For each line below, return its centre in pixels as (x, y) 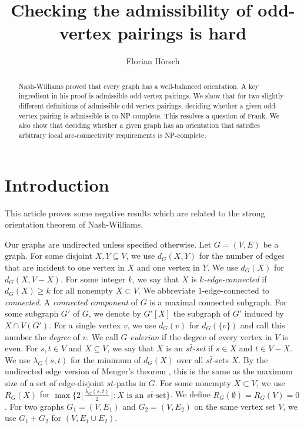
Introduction (57, 184)
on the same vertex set (235, 406)
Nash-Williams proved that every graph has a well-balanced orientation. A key (139, 86)
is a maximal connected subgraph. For (218, 302)
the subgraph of (202, 313)
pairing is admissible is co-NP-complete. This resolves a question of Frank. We (160, 115)
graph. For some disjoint (49, 256)
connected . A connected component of (71, 302)
